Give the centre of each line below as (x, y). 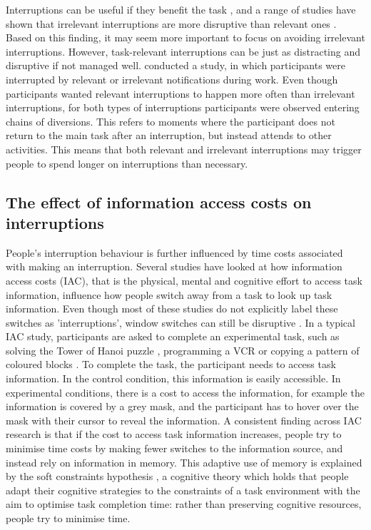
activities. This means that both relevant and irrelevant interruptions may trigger (184, 149)
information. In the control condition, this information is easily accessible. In (173, 378)
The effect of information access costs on (159, 202)
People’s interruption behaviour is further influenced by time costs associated (174, 252)
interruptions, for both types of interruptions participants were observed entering (183, 107)
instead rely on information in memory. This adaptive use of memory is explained (184, 462)
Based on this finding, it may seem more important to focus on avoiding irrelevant (185, 37)
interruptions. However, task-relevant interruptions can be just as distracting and (183, 51)
